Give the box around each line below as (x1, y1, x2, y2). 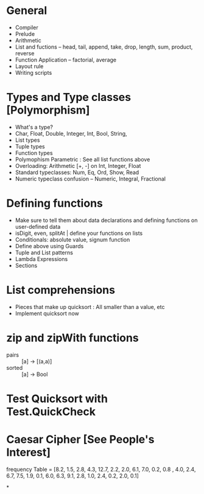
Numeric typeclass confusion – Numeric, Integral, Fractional (15, 175, 166, 183)
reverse (15, 49, 35, 57)
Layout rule (15, 62, 44, 70)
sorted (6, 364, 23, 371)
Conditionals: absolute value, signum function (15, 235, 130, 243)
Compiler (15, 24, 38, 31)
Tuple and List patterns (15, 249, 73, 256)
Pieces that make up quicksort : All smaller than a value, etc (15, 303, 165, 310)
